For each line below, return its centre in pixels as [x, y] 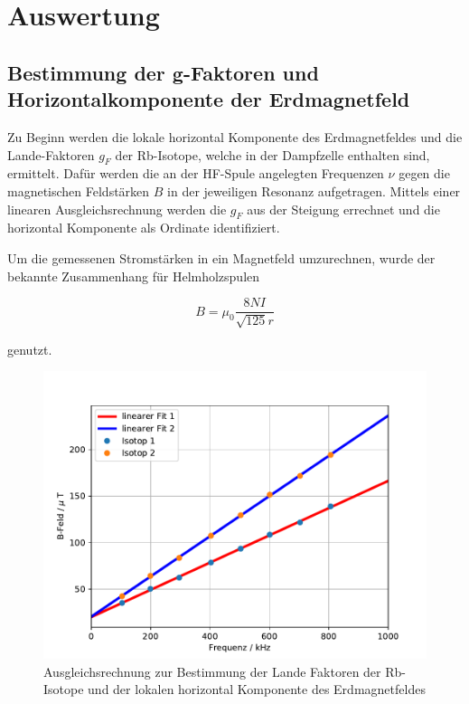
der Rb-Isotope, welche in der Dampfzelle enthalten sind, [272, 154]
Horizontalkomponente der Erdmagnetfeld [209, 99]
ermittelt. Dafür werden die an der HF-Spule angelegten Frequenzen [196, 173]
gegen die [424, 173]
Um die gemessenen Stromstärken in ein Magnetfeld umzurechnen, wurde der [221, 257]
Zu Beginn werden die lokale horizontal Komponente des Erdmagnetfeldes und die [235, 136]
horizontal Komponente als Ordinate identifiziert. [144, 228]
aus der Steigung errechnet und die [343, 209]
